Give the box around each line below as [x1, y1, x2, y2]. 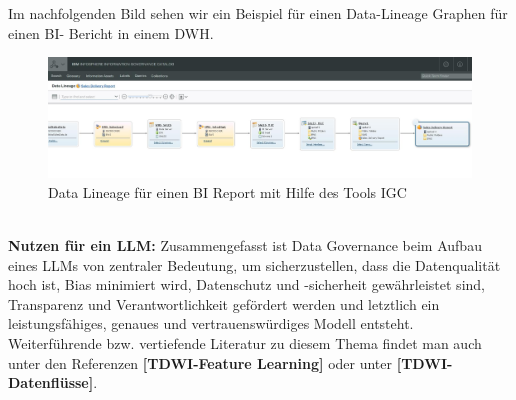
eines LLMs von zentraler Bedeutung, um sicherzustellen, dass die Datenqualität [8, 254, 501, 275]
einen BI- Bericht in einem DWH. [8, 22, 214, 43]
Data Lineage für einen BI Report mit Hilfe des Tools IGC [48, 181, 407, 202]
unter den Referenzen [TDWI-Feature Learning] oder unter [8, 352, 393, 373]
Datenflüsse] [8, 372, 94, 393]
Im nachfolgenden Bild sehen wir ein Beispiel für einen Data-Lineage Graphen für [8, 3, 508, 23]
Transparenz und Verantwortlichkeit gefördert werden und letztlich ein [8, 293, 440, 314]
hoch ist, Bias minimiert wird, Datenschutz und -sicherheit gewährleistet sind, [8, 274, 485, 295]
